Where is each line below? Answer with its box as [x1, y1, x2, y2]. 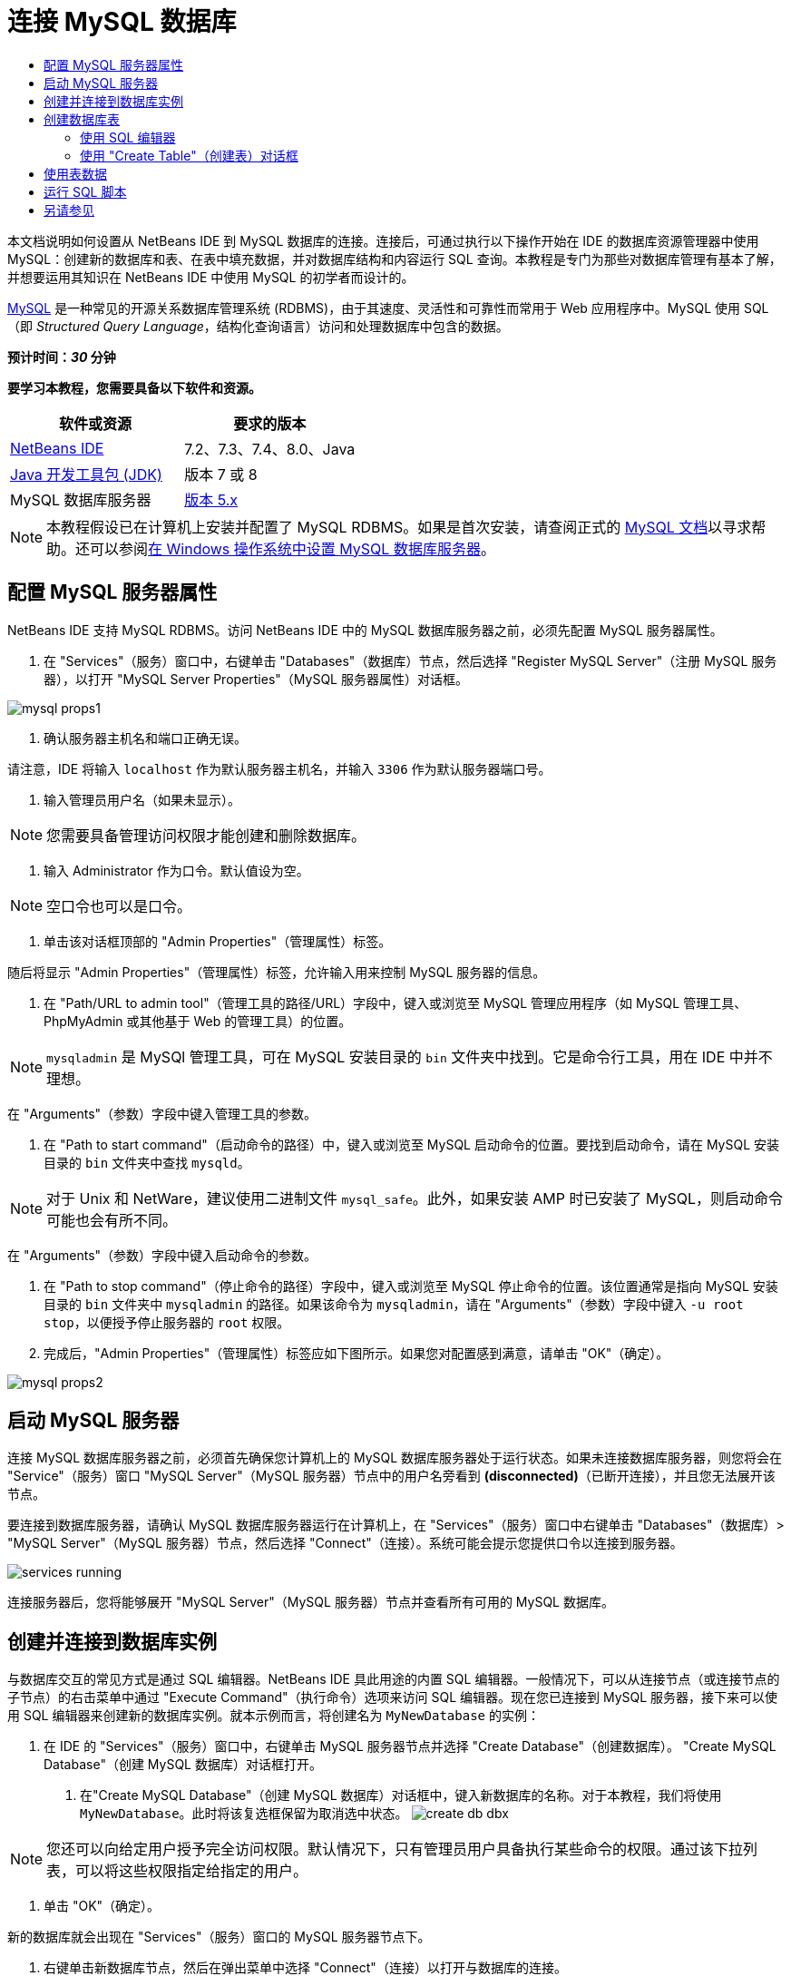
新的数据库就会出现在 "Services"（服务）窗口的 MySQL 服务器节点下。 [7, 1929, 431, 1945]
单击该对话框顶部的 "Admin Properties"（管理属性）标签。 [44, 933, 392, 949]
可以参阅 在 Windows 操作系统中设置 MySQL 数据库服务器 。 [90, 539, 495, 558]
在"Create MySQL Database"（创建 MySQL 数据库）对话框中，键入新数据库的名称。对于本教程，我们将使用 [80, 1787, 722, 1804]
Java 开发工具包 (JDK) [10, 465, 162, 484]
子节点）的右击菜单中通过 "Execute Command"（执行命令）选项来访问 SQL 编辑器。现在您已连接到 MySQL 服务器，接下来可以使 [7, 1689, 778, 1706]
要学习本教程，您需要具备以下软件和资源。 [7, 379, 261, 396]
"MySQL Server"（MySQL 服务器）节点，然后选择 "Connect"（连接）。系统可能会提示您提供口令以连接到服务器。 [7, 1535, 683, 1551]
